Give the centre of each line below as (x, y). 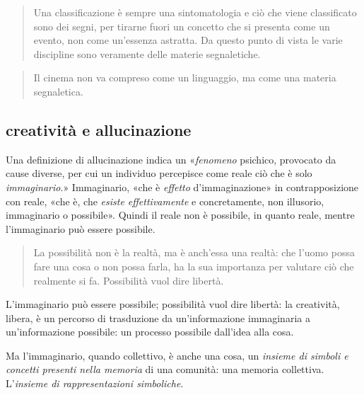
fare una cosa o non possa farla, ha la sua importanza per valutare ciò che (194, 266)
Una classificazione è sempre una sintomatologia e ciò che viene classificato (195, 12)
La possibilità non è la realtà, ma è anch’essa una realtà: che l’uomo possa (194, 252)
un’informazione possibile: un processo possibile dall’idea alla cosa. (150, 332)
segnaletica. (58, 91)
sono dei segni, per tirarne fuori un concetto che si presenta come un (182, 26)
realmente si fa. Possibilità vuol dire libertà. (129, 280)
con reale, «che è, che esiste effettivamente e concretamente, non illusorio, (165, 201)
